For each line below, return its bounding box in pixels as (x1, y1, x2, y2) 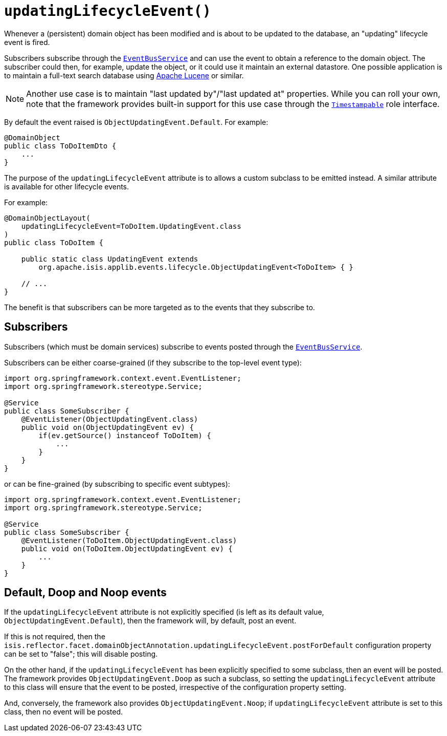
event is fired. (4, 37, 50, 47)
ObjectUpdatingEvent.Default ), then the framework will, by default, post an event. (4, 616, 297, 625)
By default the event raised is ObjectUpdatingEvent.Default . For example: (4, 117, 269, 126)
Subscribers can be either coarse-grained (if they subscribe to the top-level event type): (4, 358, 302, 367)
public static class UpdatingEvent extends (21, 254, 198, 263)
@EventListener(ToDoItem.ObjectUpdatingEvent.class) (21, 536, 237, 545)
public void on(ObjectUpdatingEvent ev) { (21, 423, 194, 431)
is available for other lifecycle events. (4, 182, 129, 191)
